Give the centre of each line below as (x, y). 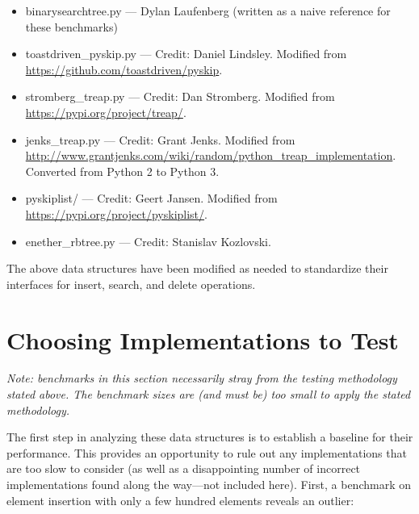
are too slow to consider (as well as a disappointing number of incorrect (184, 468)
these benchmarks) (71, 26)
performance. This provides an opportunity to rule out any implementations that (207, 452)
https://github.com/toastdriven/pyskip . (124, 69)
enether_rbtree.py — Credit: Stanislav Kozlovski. (148, 241)
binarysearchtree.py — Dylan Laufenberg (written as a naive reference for (208, 10)
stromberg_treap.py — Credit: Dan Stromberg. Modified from (180, 96)
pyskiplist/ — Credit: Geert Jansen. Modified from (151, 198)
